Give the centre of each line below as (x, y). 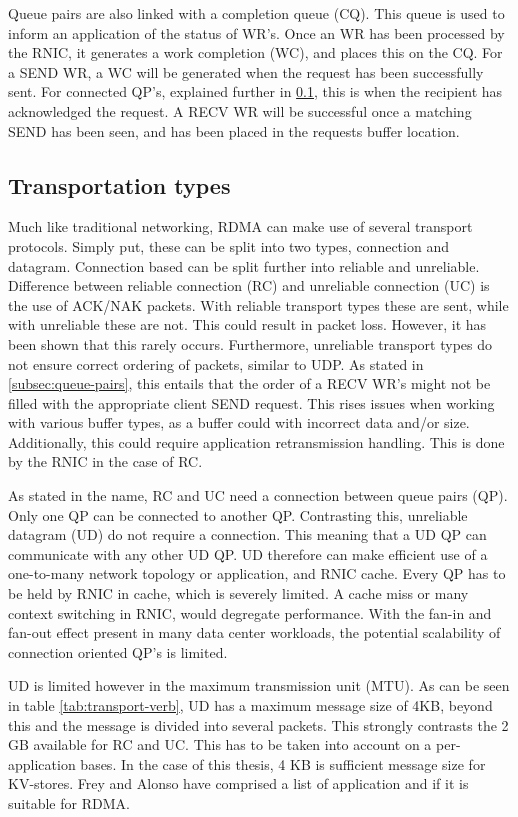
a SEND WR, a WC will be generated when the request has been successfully (246, 71)
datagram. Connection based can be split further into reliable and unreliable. (244, 265)
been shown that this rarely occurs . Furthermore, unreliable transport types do (250, 343)
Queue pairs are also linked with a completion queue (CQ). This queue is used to (256, 13)
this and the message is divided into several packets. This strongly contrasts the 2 (258, 724)
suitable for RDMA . (69, 802)
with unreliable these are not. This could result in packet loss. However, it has (247, 324)
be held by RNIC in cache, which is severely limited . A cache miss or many (238, 593)
